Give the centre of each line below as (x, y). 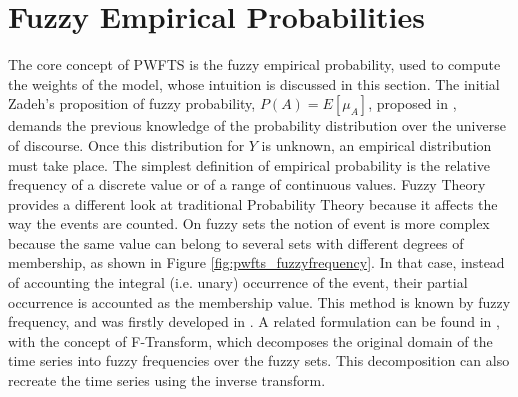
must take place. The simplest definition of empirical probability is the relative (249, 164)
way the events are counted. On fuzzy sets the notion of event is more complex (249, 223)
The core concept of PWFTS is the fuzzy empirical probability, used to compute (254, 64)
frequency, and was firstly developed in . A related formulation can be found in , (254, 321)
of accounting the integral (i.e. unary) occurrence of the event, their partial (238, 282)
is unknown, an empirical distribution (376, 144)
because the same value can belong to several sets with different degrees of (236, 242)
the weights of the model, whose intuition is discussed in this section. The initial (254, 83)
